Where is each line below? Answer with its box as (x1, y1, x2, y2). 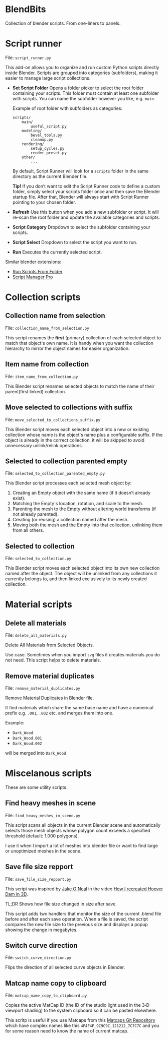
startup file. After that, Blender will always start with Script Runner (12, 194, 149, 200)
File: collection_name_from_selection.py (5, 325, 89, 331)
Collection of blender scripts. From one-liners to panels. (5, 20, 121, 26)
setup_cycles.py (31, 146, 65, 151)
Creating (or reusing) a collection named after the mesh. (12, 517, 129, 523)
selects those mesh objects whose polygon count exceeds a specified (5, 827, 150, 833)
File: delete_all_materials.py (5, 632, 67, 638)
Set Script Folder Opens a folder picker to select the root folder (12, 85, 144, 91)
